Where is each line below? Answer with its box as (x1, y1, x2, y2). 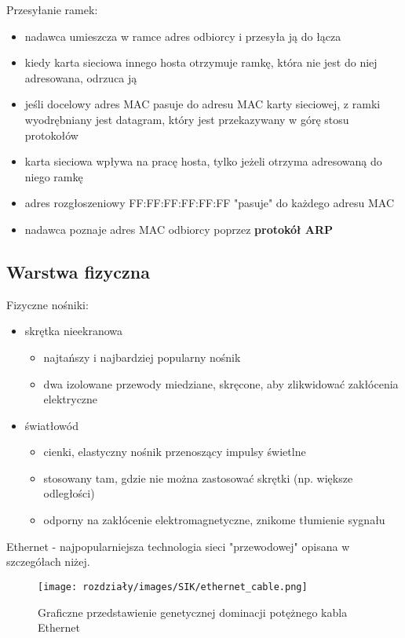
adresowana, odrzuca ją (24, 69, 137, 86)
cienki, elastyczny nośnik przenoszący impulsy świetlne (43, 443, 306, 460)
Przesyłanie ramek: (6, 2, 98, 17)
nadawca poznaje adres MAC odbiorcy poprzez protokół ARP (24, 221, 334, 237)
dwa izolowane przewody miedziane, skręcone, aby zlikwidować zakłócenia (43, 375, 399, 392)
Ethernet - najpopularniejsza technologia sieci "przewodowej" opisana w (6, 538, 350, 554)
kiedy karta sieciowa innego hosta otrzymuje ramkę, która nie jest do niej (24, 54, 378, 71)
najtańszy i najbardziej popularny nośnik (43, 348, 241, 365)
